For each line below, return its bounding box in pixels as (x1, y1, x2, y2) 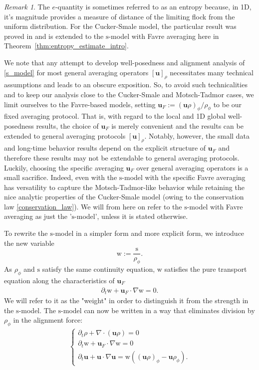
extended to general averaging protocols (4, 130, 126, 141)
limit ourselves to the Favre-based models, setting (4, 99, 156, 109)
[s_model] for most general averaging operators (4, 67, 149, 77)
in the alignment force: (13, 315, 83, 325)
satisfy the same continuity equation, (42, 264, 155, 274)
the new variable (4, 237, 54, 248)
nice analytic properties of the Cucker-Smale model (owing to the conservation (4, 191, 244, 202)
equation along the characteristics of (4, 275, 115, 285)
